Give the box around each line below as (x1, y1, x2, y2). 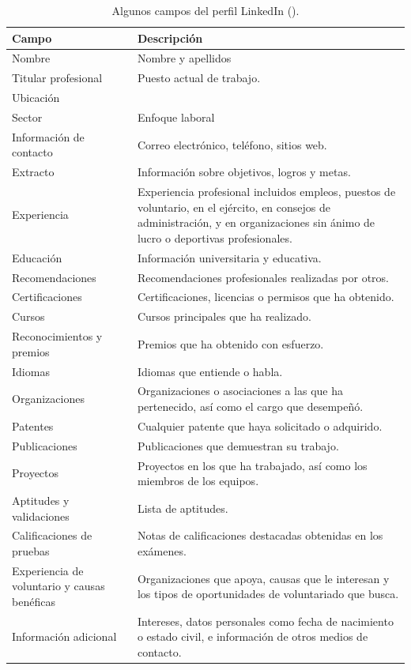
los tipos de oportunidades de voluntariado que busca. (137, 585, 399, 602)
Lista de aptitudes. (137, 499, 228, 516)
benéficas (12, 593, 55, 609)
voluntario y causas (12, 578, 105, 594)
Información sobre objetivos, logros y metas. (137, 164, 351, 180)
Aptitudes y (12, 491, 70, 508)
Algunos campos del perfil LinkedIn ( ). (111, 2, 300, 18)
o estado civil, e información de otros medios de (137, 628, 368, 645)
